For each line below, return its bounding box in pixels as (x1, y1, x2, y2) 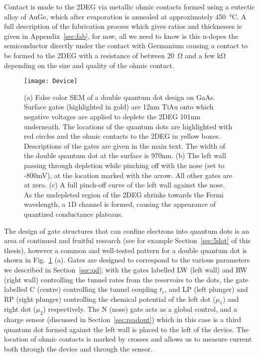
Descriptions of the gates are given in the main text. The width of (24, 140, 226, 151)
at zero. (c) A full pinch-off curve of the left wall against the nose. (24, 179, 225, 190)
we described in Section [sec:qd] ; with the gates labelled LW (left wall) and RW (4, 264, 248, 274)
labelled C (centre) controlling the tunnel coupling (4, 284, 157, 294)
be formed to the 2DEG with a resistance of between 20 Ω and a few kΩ (4, 50, 226, 60)
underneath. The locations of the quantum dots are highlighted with (24, 121, 233, 131)
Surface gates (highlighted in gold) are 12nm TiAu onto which (24, 101, 214, 112)
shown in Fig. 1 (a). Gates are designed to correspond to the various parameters (4, 255, 250, 265)
